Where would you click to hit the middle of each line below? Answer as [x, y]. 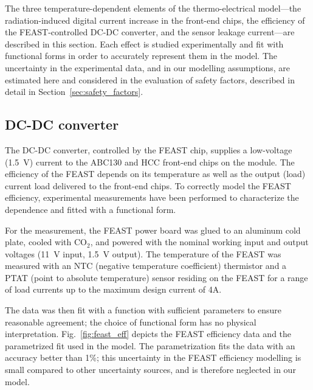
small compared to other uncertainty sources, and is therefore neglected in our [150, 370]
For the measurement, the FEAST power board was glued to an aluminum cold [153, 230]
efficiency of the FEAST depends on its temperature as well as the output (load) [155, 174]
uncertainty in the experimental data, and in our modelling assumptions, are [148, 67]
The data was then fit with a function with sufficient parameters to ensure [143, 310]
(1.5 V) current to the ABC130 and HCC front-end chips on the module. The [150, 162]
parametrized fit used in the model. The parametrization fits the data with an [150, 345]
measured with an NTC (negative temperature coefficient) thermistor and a [146, 266]
